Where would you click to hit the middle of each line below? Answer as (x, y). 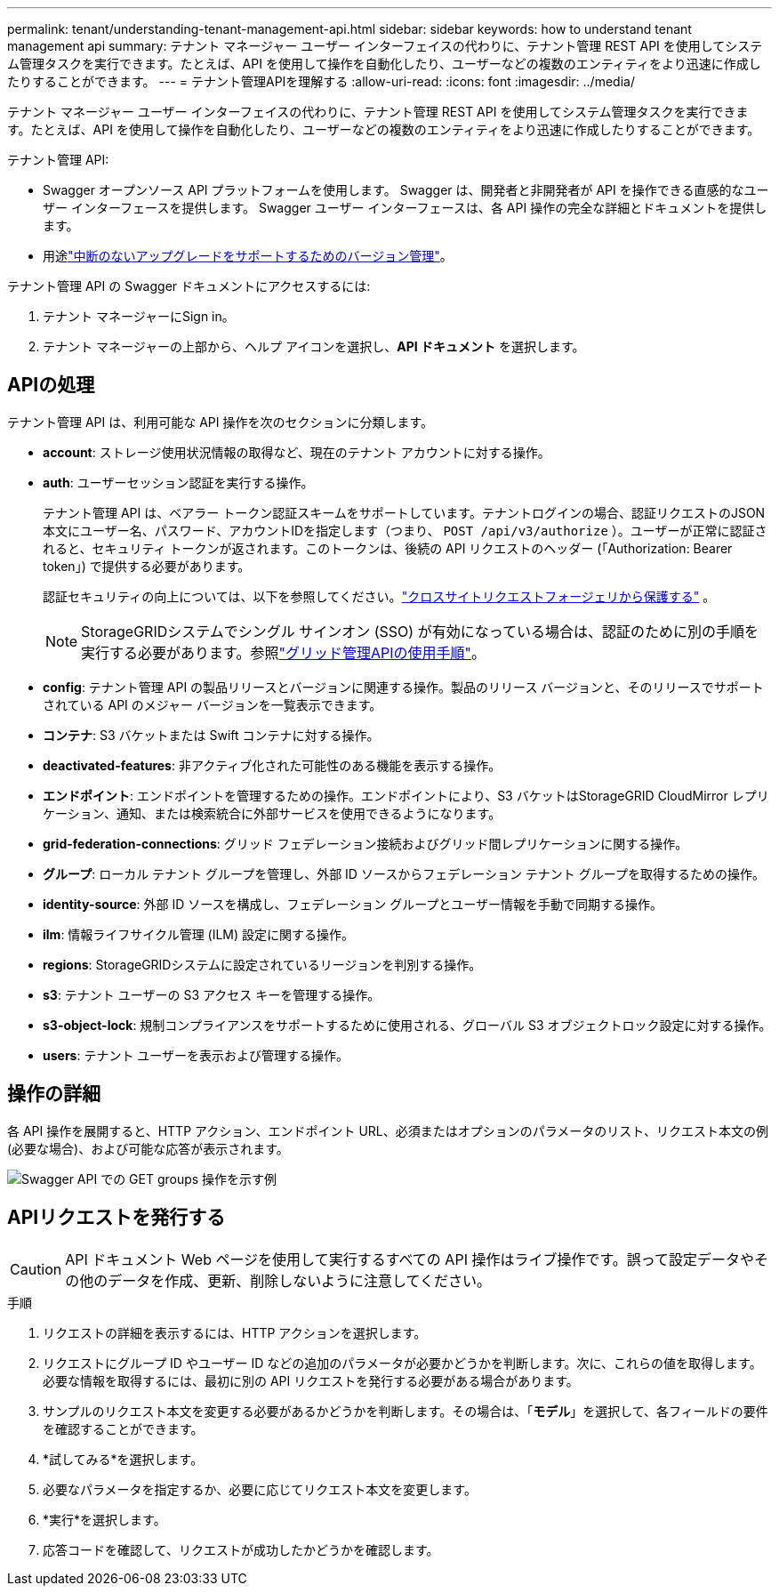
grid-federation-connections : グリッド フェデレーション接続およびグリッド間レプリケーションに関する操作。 (365, 843)
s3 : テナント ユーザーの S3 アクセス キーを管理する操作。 (212, 994)
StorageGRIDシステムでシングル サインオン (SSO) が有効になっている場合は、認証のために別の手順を (420, 631)
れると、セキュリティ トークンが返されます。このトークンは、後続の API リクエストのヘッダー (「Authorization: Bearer (388, 548)
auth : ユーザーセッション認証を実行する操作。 (178, 482)
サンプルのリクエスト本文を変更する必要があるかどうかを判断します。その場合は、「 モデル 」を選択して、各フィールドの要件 (406, 1411)
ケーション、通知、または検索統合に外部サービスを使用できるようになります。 (272, 813)
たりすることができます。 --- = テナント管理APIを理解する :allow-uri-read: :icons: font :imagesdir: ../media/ (321, 81)
